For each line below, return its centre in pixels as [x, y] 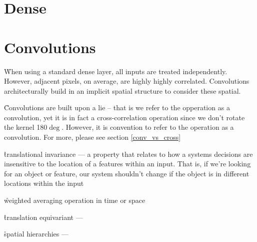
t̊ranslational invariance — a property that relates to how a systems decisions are [128, 154]
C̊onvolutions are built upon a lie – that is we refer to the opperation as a [117, 107]
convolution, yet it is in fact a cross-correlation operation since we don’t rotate [124, 117]
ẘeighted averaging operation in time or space [75, 200]
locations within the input [44, 183]
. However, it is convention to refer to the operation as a [148, 127]
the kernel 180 [26, 127]
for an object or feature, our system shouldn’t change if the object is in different [127, 173]
